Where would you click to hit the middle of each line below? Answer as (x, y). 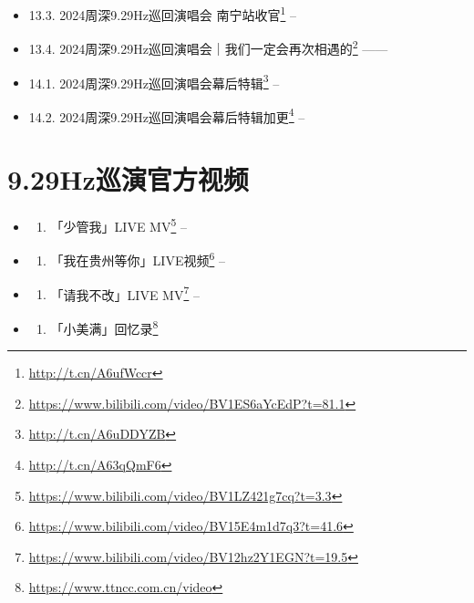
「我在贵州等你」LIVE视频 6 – (138, 259)
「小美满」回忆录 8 (104, 327)
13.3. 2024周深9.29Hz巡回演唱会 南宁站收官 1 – (163, 13)
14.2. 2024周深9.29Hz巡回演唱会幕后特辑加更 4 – (167, 115)
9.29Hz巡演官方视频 (128, 179)
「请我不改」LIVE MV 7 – (125, 293)
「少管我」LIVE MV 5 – (118, 225)
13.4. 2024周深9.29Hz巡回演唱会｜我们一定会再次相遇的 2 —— (208, 47)
